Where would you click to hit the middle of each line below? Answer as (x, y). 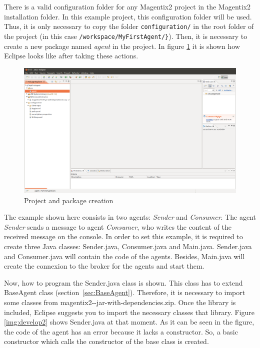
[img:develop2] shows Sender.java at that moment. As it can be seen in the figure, (129, 322)
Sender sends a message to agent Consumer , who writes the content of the (118, 226)
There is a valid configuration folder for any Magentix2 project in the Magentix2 (127, 6)
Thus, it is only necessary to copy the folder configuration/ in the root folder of (129, 26)
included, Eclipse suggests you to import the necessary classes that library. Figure (129, 312)
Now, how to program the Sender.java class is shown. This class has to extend (123, 282)
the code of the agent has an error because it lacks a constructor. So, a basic (121, 331)
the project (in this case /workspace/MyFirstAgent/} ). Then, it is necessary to (126, 36)
